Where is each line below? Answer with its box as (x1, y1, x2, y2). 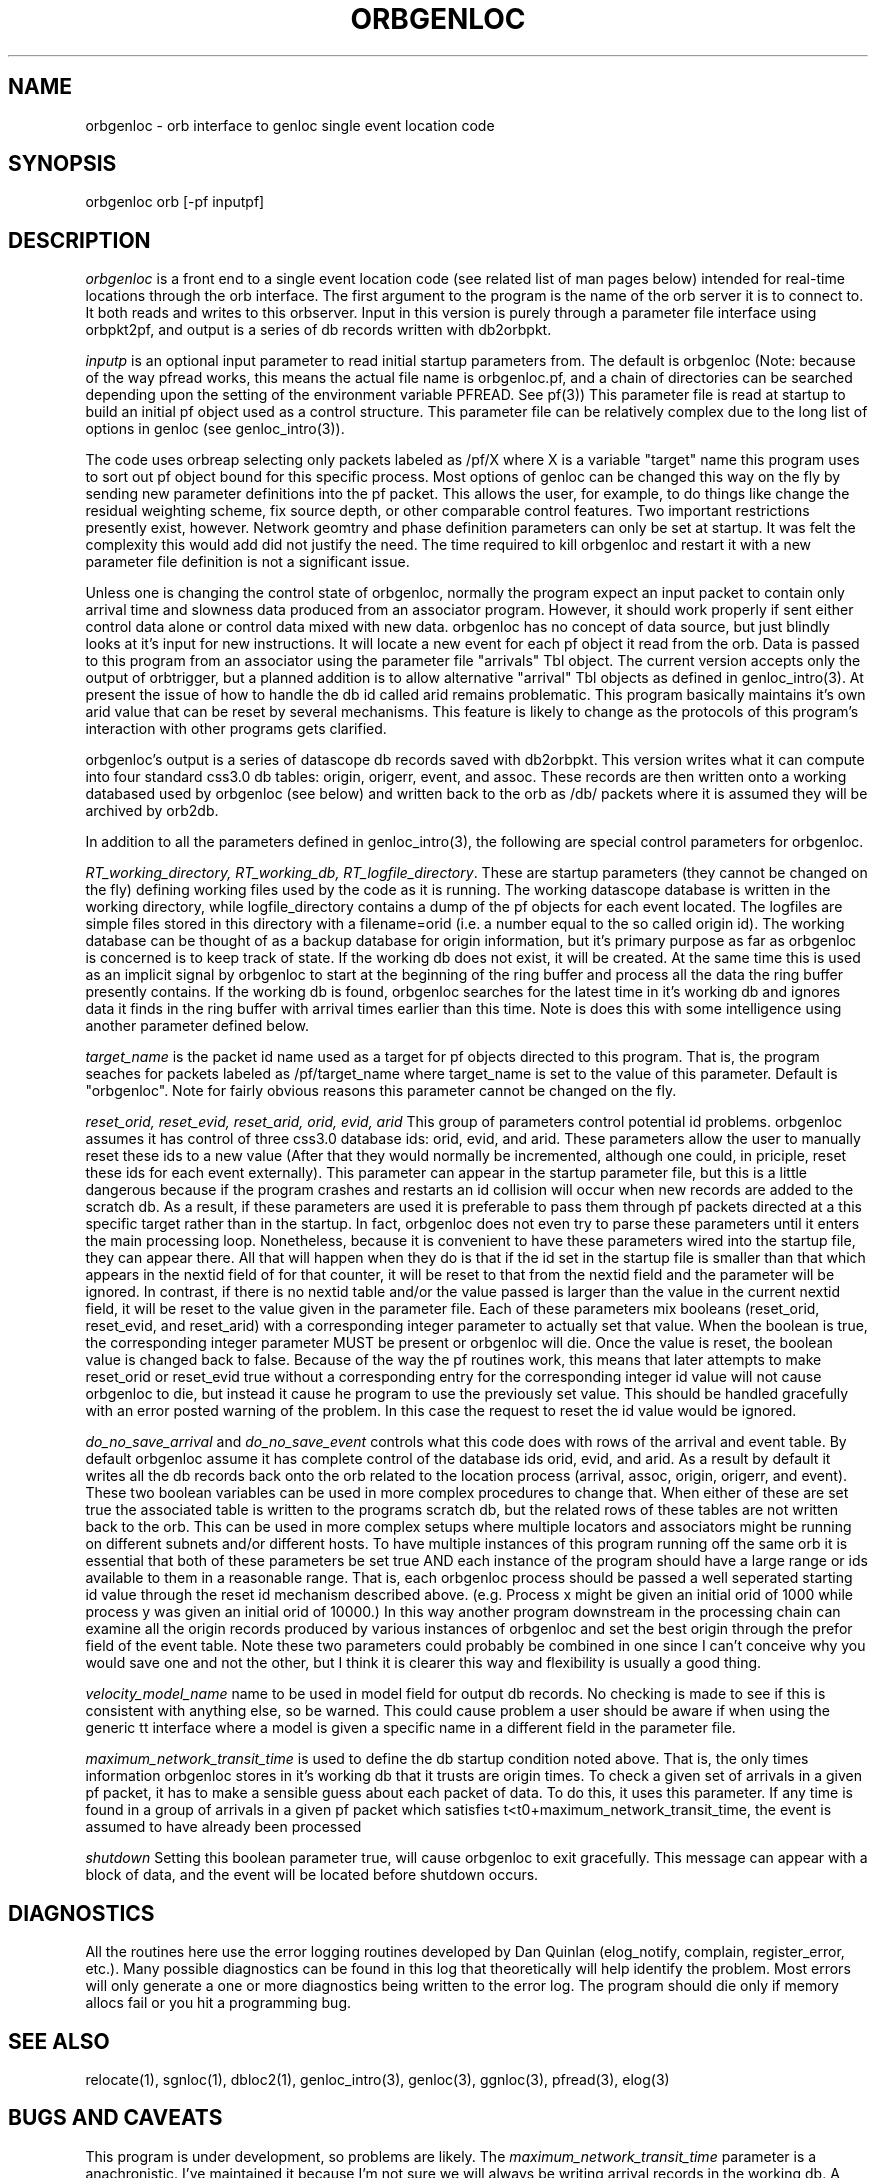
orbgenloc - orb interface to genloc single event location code (85, 116, 495, 134)
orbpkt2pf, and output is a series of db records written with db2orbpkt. (85, 321, 552, 339)
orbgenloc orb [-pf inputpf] (85, 193, 265, 211)
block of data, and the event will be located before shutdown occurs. (85, 1866, 539, 1884)
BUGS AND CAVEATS (8, 2105, 223, 2131)
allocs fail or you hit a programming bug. (85, 1994, 351, 2012)
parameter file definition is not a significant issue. (85, 553, 410, 571)
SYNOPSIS (8, 151, 117, 177)
